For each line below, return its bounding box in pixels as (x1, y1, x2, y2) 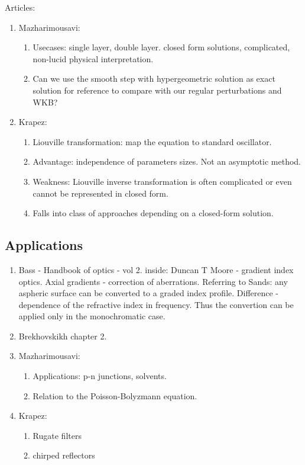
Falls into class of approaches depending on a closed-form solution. (33, 207, 274, 219)
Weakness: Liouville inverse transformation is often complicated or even (33, 175, 292, 187)
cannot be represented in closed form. (33, 187, 168, 199)
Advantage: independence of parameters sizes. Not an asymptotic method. (33, 155, 301, 168)
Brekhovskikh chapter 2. (18, 329, 107, 342)
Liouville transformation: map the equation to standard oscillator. (33, 135, 272, 147)
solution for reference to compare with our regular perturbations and (33, 84, 282, 96)
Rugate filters (33, 429, 82, 441)
